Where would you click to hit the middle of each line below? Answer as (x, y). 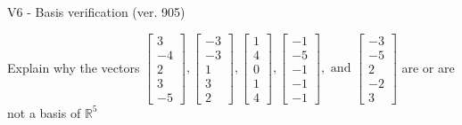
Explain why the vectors (74, 67)
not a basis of (44, 112)
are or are (428, 67)
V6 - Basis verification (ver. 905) (96, 12)
